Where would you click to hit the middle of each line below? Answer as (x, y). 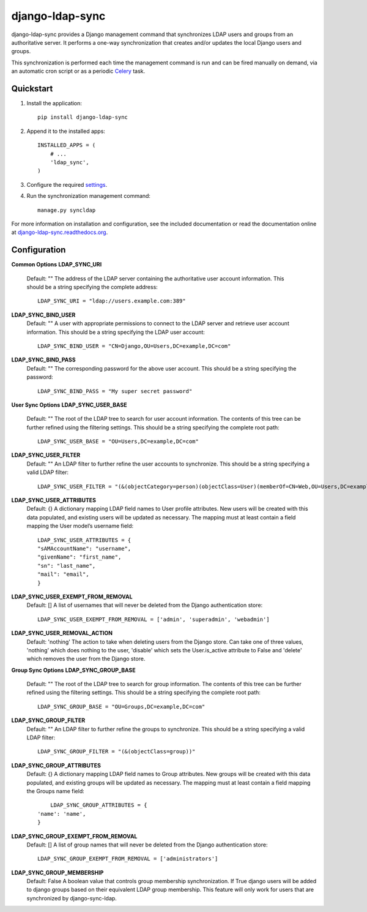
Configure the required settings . (67, 184)
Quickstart (32, 89)
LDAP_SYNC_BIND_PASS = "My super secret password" (115, 391)
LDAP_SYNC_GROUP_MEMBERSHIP (57, 872)
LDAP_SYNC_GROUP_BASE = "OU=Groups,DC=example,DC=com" (121, 707)
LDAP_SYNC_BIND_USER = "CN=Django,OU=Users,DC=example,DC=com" (134, 346)
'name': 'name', (62, 814)
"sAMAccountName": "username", (84, 548)
